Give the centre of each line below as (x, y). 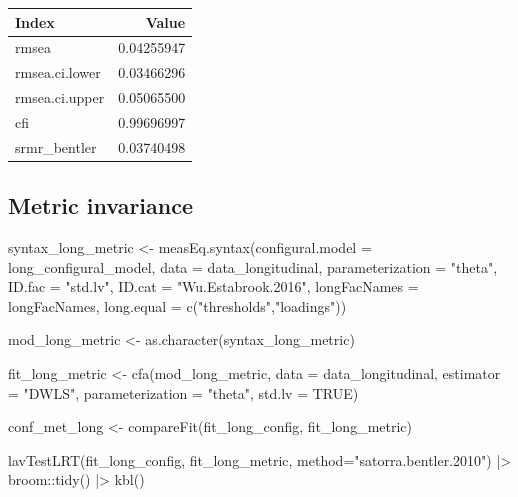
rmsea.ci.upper (60, 97)
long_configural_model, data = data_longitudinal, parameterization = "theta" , (253, 266)
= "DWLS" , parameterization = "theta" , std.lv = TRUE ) (183, 392)
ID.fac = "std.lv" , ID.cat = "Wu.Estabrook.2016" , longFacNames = (213, 286)
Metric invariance (101, 205)
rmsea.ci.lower (58, 72)
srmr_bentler (56, 146)
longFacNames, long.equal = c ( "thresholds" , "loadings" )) (177, 305)
